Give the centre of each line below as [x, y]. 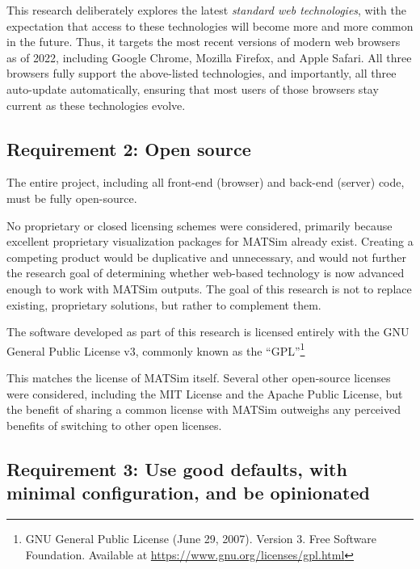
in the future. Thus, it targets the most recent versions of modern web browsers [204, 42]
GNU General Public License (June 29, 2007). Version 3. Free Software [201, 538]
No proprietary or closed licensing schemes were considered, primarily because [199, 225]
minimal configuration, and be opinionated [188, 493]
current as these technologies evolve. [96, 105]
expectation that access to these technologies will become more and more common [210, 25]
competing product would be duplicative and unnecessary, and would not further [207, 257]
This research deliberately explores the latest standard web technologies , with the [206, 10]
